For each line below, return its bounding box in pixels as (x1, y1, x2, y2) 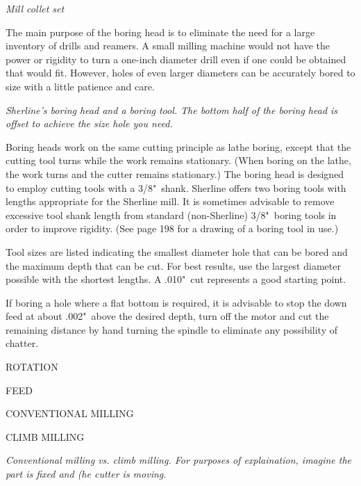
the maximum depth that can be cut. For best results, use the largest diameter (6, 258, 341, 273)
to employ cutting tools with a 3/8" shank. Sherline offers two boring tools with (6, 180, 346, 195)
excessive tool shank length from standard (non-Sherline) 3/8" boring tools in (6, 207, 337, 222)
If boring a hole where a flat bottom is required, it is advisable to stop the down (6, 295, 347, 309)
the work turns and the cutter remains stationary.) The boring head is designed (6, 166, 344, 181)
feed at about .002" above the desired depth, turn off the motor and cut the (6, 309, 329, 323)
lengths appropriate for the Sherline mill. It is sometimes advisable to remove (6, 194, 335, 209)
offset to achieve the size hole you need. (6, 116, 173, 131)
